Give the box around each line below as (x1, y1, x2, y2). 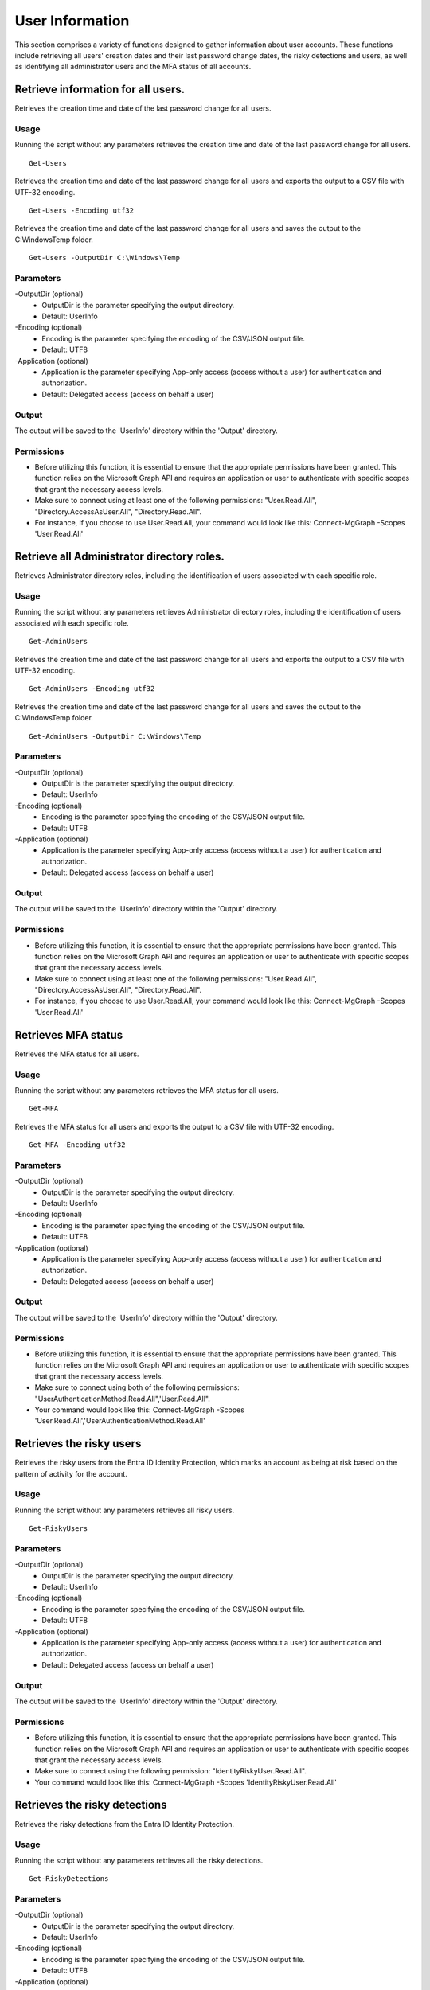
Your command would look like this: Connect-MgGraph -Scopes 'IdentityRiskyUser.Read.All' (34, 1777, 338, 1787)
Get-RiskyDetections (29, 1875, 109, 1883)
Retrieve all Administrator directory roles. (14, 550, 225, 564)
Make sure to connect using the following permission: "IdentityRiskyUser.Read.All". (34, 1766, 307, 1776)
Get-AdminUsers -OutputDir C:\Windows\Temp (29, 732, 201, 740)
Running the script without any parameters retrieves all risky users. (14, 1505, 235, 1515)
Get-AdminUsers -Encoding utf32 (29, 685, 155, 693)
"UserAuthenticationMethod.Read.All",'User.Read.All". (34, 1394, 210, 1403)
